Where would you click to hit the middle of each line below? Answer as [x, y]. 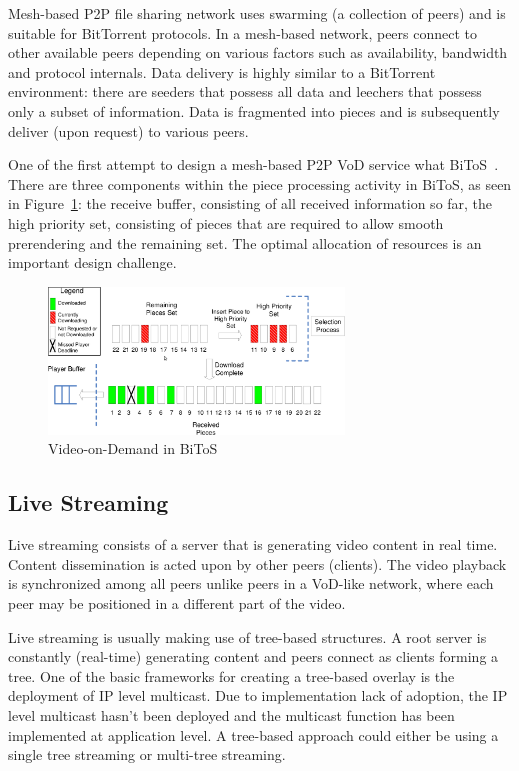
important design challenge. [92, 262]
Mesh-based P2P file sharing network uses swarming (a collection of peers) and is [257, 13]
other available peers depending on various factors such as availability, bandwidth [258, 52]
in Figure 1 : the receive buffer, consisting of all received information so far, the [250, 203]
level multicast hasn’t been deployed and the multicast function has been [231, 714]
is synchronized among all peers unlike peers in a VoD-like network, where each [251, 583]
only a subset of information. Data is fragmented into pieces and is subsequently [254, 110]
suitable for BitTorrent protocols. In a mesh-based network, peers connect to [243, 32]
